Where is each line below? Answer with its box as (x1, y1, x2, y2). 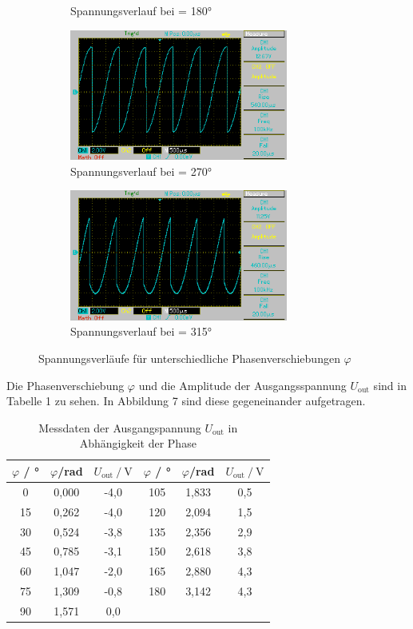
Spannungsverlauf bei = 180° (70, 2, 212, 18)
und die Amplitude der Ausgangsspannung (138, 376, 347, 393)
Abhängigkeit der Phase (79, 435, 197, 452)
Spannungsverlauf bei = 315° (70, 323, 212, 340)
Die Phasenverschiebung (6, 376, 125, 393)
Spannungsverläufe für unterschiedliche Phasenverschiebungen (38, 350, 340, 366)
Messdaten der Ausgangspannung (38, 419, 201, 436)
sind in (373, 376, 407, 393)
